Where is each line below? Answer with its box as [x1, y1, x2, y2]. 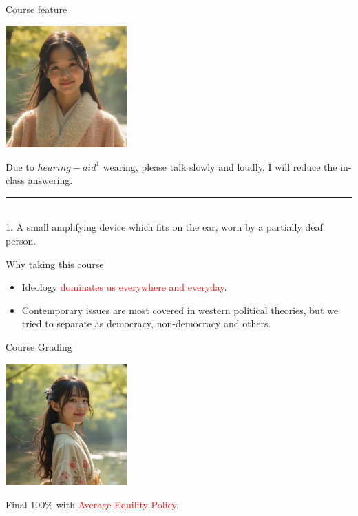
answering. [28, 173, 73, 187]
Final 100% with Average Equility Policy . [6, 497, 179, 511]
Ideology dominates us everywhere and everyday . [21, 280, 227, 294]
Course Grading [6, 339, 72, 353]
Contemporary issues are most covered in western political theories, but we [21, 302, 338, 317]
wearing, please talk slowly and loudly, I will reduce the [103, 159, 337, 174]
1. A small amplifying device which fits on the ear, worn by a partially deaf [6, 220, 323, 234]
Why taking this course [6, 256, 104, 271]
